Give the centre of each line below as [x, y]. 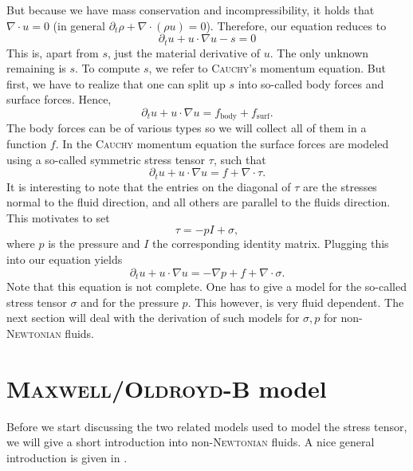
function [27, 144]
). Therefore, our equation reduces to [296, 25]
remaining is [36, 68]
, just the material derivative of [184, 52]
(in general [79, 25]
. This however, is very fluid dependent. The [296, 302]
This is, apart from [53, 52]
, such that [240, 159]
